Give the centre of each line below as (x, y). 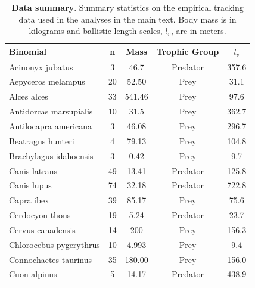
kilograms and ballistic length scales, (96, 31)
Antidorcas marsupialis (51, 111)
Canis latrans (33, 170)
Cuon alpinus (33, 274)
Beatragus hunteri (42, 140)
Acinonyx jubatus (41, 66)
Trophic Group (188, 51)
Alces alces (29, 96)
